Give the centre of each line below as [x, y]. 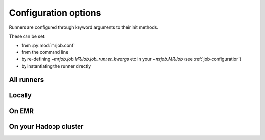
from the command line [45, 52]
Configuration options [55, 13]
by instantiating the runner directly [56, 66]
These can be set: [27, 36]
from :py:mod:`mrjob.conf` [48, 45]
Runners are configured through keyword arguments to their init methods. [83, 27]
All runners [26, 80]
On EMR [22, 111]
